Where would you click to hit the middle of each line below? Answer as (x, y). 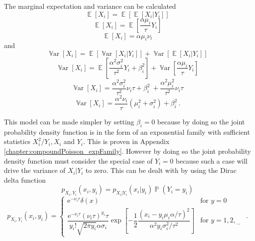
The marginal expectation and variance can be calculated (90, 6)
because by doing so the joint (201, 122)
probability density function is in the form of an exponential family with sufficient (127, 132)
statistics (17, 141)
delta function (25, 180)
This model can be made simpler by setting (69, 122)
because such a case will (212, 160)
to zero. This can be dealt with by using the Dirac (161, 170)
